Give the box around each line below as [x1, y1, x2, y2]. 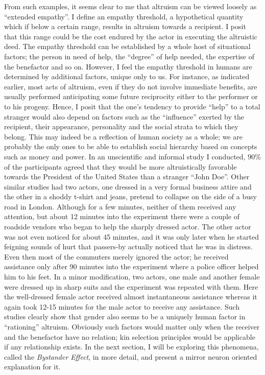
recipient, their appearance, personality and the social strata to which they [4, 121, 238, 132]
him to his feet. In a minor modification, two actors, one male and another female [4, 271, 260, 282]
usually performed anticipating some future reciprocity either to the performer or [4, 91, 258, 102]
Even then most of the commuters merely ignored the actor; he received [4, 251, 229, 262]
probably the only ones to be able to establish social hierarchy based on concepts [4, 141, 257, 152]
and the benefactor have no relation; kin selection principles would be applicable [4, 331, 255, 342]
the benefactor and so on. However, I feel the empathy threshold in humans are [4, 61, 252, 72]
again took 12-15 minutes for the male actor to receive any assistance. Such [4, 301, 240, 312]
